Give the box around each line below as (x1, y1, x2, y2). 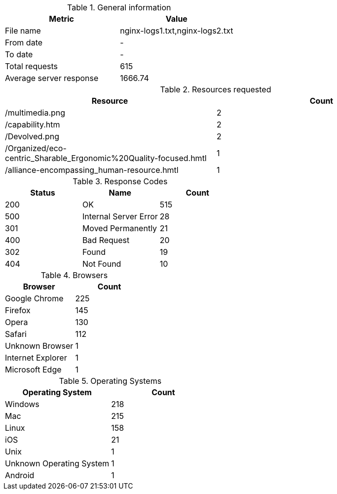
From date (5, 38, 43, 47)
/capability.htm (5, 120, 60, 129)
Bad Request (82, 235, 130, 245)
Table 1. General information (67, 2, 171, 12)
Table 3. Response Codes (73, 176, 168, 186)
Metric (49, 14, 74, 24)
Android (5, 470, 35, 480)
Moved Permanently (82, 223, 157, 233)
